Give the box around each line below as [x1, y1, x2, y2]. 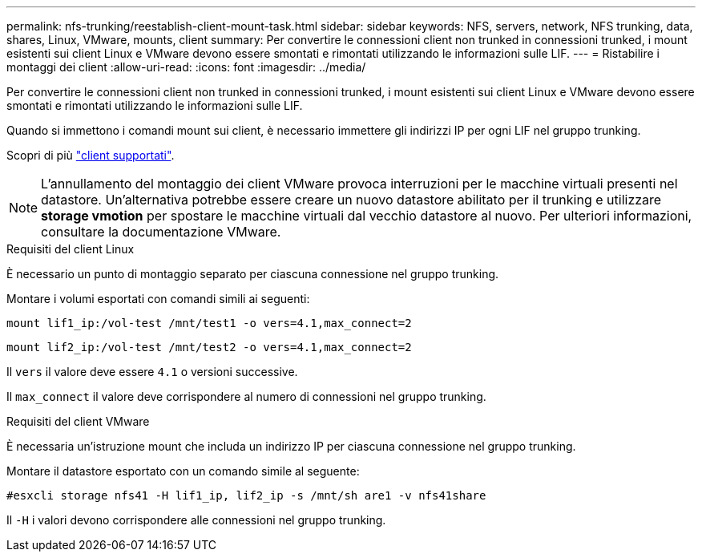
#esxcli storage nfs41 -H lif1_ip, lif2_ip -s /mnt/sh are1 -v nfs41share [6, 489, 486, 502]
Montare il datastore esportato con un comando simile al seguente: [6, 464, 360, 478]
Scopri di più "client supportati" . [6, 148, 175, 162]
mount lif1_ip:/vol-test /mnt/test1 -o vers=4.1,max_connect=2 [6, 317, 412, 330]
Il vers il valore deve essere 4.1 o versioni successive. [6, 365, 298, 378]
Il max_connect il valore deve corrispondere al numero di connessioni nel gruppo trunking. [6, 390, 486, 403]
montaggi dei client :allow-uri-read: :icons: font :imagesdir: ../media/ [6, 60, 366, 74]
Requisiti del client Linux [6, 242, 135, 256]
